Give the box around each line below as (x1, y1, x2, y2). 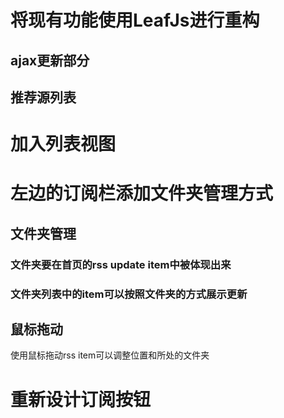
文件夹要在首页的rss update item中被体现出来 (10, 257, 232, 271)
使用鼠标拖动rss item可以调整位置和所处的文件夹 (10, 349, 210, 361)
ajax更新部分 (10, 52, 90, 69)
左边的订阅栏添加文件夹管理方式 (10, 182, 274, 205)
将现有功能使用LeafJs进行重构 (10, 9, 260, 32)
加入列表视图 (10, 133, 117, 156)
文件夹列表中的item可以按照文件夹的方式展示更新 (10, 287, 248, 301)
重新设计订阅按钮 (10, 388, 152, 411)
